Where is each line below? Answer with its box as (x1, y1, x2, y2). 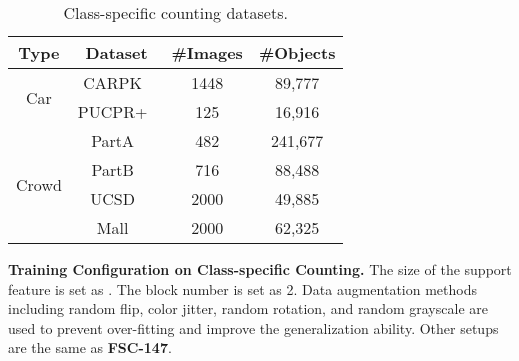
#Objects (258, 41, 336, 64)
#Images (171, 41, 243, 64)
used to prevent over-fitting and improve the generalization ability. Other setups (8, 317, 499, 338)
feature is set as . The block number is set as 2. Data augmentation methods (8, 278, 477, 299)
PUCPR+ (77, 100, 148, 123)
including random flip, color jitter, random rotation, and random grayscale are (8, 298, 488, 319)
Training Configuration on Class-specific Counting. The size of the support (8, 259, 512, 279)
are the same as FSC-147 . (8, 337, 172, 358)
